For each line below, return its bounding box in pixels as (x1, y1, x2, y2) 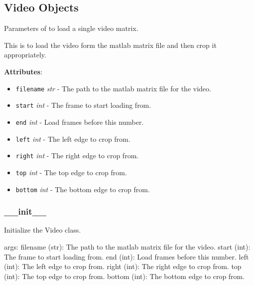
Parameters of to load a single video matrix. (4, 23, 138, 33)
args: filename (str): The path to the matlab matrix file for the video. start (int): (4, 241, 251, 252)
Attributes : (4, 66, 43, 76)
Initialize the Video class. (4, 225, 81, 235)
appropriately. (4, 49, 46, 60)
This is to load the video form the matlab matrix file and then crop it (4, 39, 217, 50)
